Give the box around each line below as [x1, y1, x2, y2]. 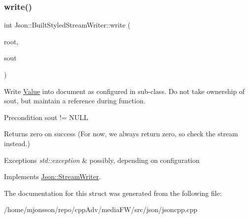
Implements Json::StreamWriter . [4, 171, 101, 182]
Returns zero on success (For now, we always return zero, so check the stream [4, 128, 238, 139]
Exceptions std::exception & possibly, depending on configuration [4, 155, 200, 165]
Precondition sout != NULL [4, 112, 89, 122]
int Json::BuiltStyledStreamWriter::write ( [4, 20, 130, 30]
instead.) [4, 138, 30, 148]
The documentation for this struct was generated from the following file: [4, 187, 222, 198]
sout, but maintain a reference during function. [4, 95, 146, 106]
